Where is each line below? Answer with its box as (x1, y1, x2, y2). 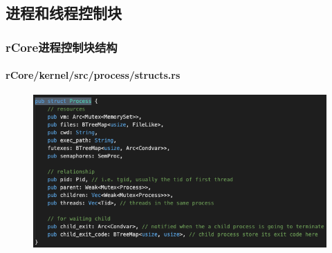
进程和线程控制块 (6, 2, 122, 24)
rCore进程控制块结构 (6, 38, 118, 55)
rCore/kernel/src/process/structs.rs (6, 68, 181, 82)
